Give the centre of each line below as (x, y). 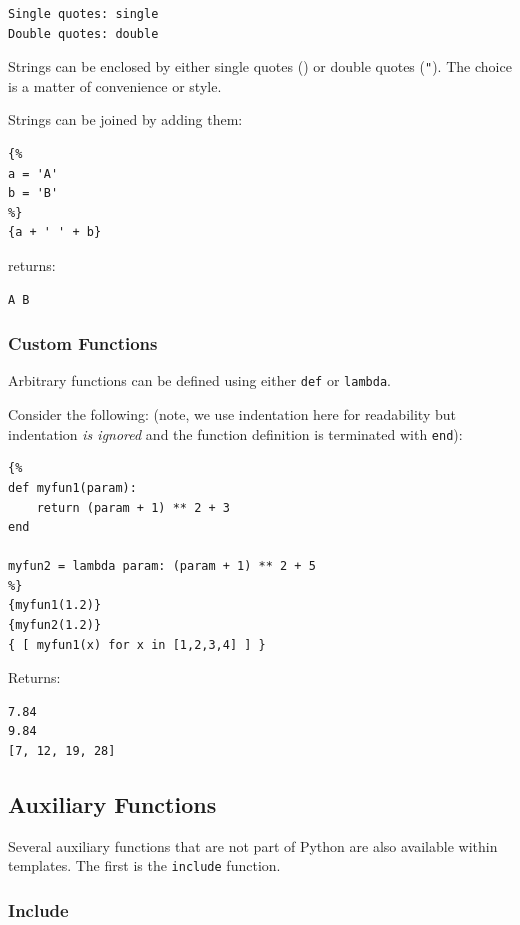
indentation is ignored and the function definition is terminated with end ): (235, 433)
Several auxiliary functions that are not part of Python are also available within (253, 845)
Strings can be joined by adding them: (125, 119)
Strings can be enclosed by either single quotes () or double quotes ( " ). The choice (260, 66)
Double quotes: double (83, 33)
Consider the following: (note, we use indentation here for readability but (232, 414)
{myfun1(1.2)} (55, 605)
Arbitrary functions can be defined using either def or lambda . (199, 380)
